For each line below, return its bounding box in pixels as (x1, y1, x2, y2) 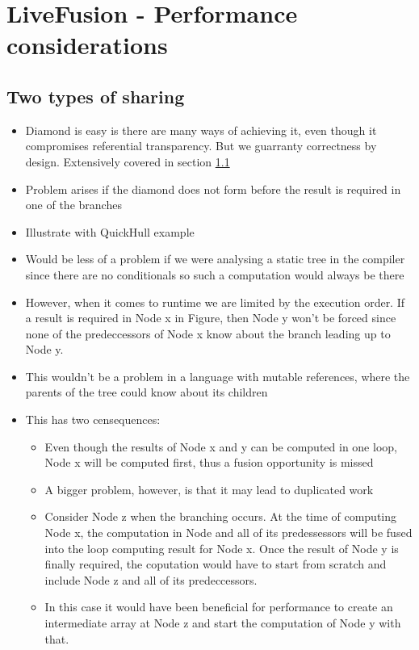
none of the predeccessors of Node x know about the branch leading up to (25, 325, 391, 342)
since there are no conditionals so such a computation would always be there (25, 266, 404, 283)
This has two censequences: (25, 411, 161, 428)
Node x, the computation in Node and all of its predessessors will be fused (44, 524, 413, 541)
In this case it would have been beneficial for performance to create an (44, 598, 393, 615)
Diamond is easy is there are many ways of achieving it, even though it (25, 121, 377, 138)
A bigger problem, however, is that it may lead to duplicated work (44, 480, 374, 497)
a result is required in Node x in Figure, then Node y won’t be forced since (25, 309, 396, 326)
